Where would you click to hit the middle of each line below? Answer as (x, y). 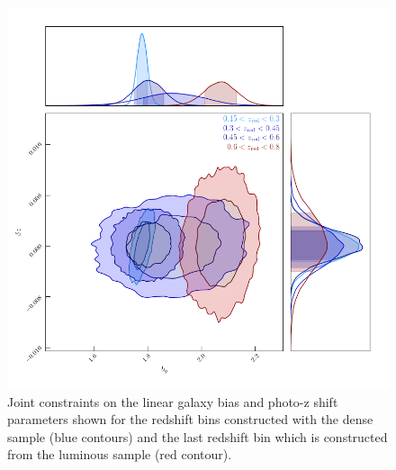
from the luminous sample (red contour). (120, 454)
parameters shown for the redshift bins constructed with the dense (190, 419)
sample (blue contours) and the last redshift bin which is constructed (198, 436)
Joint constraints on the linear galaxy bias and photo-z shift (173, 401)
